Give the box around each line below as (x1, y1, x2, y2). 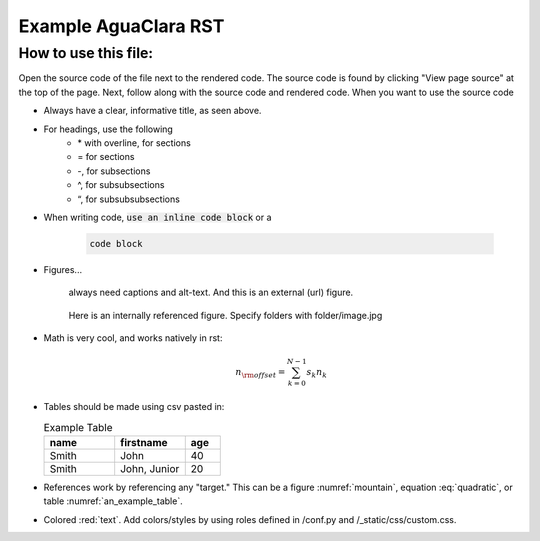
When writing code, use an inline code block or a (43, 211, 272, 223)
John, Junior (120, 461, 180, 475)
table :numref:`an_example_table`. (43, 495, 184, 507)
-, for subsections (77, 165, 151, 177)
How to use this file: (18, 44, 154, 62)
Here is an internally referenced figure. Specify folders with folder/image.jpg (68, 309, 383, 321)
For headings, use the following (43, 123, 174, 135)
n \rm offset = (235, 366, 286, 380)
